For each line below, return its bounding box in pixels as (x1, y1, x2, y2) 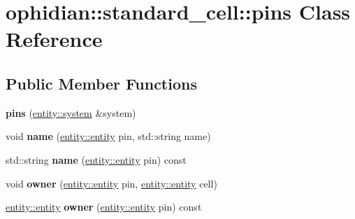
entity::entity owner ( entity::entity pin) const (6, 199, 202, 214)
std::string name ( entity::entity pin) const (6, 152, 187, 167)
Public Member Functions (6, 72, 197, 94)
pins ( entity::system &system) (6, 105, 136, 120)
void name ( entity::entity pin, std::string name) (6, 129, 211, 143)
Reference (6, 24, 103, 53)
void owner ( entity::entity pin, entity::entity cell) (6, 176, 217, 190)
